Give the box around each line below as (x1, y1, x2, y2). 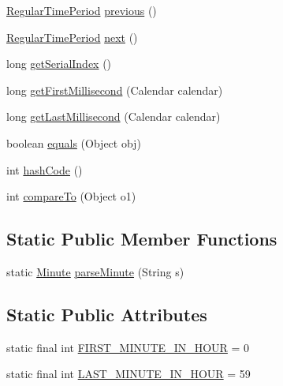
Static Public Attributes (6, 302, 207, 326)
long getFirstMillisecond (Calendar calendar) (6, 81, 223, 98)
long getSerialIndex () (6, 55, 112, 72)
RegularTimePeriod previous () (6, 2, 157, 18)
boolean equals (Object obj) (6, 134, 141, 151)
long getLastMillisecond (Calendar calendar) (6, 108, 221, 125)
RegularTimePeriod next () (6, 28, 138, 45)
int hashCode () (6, 161, 83, 178)
